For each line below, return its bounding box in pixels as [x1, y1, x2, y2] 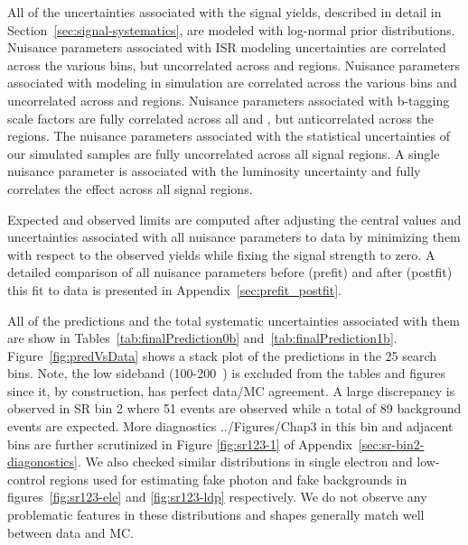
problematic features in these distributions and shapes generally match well [7, 505, 425, 524]
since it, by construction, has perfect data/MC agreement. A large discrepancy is [7, 381, 455, 400]
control [7, 469, 46, 488]
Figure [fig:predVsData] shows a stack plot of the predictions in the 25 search [7, 346, 437, 365]
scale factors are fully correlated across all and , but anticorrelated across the [7, 108, 435, 127]
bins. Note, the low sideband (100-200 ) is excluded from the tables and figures [7, 364, 446, 383]
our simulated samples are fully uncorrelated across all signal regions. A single [7, 143, 440, 162]
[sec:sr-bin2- [358, 434, 425, 453]
